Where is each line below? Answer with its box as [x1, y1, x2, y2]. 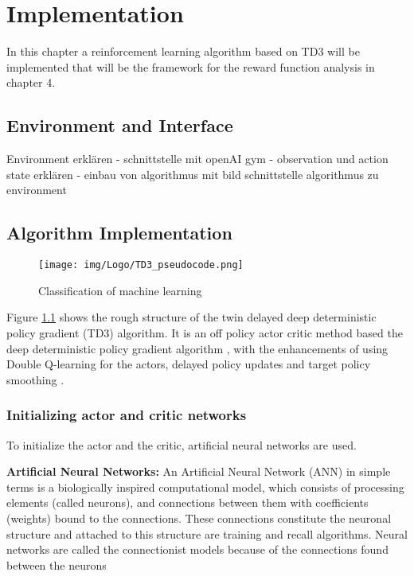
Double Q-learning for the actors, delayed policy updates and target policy [6, 356, 371, 372]
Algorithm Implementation [6, 220, 232, 245]
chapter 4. [6, 74, 56, 91]
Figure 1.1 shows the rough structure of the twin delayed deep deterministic [6, 309, 377, 325]
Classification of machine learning [38, 282, 202, 298]
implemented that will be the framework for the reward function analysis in [6, 58, 375, 75]
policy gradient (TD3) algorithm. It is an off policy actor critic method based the [6, 324, 403, 341]
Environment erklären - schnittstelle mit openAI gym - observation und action [6, 150, 389, 167]
